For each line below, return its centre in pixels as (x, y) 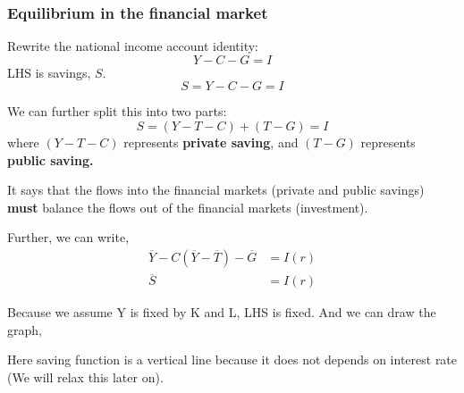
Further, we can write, (68, 237)
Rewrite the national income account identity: (133, 46)
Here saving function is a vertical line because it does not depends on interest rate (232, 360)
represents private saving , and (211, 142)
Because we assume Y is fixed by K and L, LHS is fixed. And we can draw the (222, 312)
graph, (25, 329)
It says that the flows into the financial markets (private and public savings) (216, 190)
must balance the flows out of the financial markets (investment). (188, 207)
